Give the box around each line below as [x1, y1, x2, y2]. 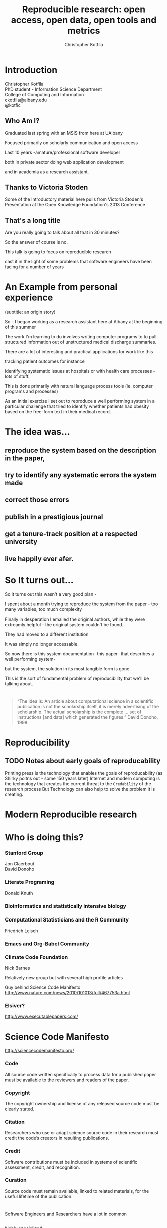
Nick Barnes [5, 965, 30, 971]
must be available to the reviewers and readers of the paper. [5, 1077, 129, 1083]
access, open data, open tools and [11, 14, 157, 26]
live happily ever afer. [5, 554, 74, 563]
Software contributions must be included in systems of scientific [5, 1159, 138, 1165]
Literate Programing [5, 879, 55, 886]
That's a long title [5, 216, 61, 225]
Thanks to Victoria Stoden [5, 183, 88, 191]
